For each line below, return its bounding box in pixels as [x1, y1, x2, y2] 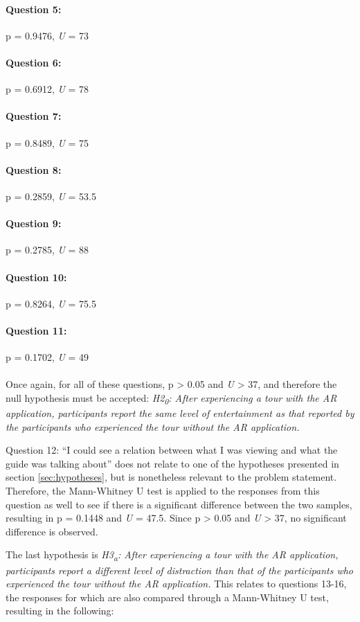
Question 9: [6, 216, 62, 231]
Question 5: [6, 1, 62, 16]
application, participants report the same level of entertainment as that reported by [6, 406, 354, 420]
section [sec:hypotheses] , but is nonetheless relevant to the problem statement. [6, 470, 337, 484]
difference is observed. [6, 524, 98, 538]
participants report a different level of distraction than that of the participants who [6, 562, 353, 577]
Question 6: [6, 55, 62, 69]
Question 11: [6, 323, 67, 337]
